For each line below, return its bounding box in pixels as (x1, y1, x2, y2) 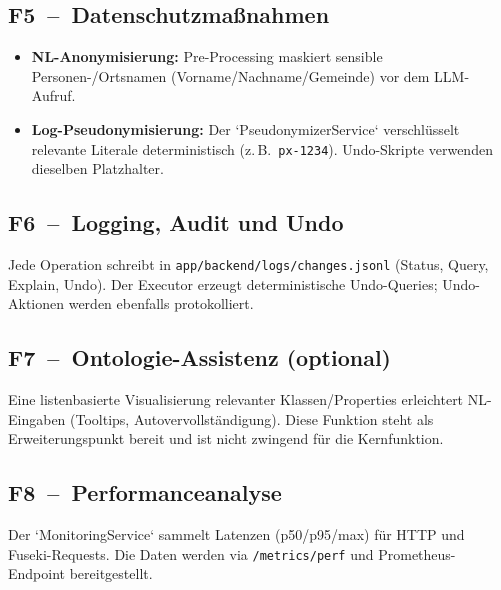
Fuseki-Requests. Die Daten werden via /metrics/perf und (8, 543, 374, 564)
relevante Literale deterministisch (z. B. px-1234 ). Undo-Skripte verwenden (31, 138, 493, 159)
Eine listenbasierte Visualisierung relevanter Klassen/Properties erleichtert (8, 389, 464, 410)
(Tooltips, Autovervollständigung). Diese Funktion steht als (70, 408, 434, 429)
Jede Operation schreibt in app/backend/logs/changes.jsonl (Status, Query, (8, 254, 489, 275)
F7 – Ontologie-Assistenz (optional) (8, 342, 391, 373)
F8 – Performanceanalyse (8, 477, 282, 508)
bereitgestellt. (69, 563, 153, 584)
